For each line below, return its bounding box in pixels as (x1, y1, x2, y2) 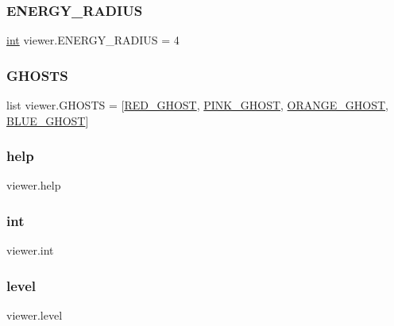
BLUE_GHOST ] (6, 112, 89, 128)
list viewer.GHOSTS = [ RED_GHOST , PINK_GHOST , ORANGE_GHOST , (6, 97, 388, 113)
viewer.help (6, 177, 61, 194)
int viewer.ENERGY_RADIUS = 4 (6, 32, 180, 48)
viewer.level (6, 307, 63, 324)
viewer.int (6, 242, 54, 259)
